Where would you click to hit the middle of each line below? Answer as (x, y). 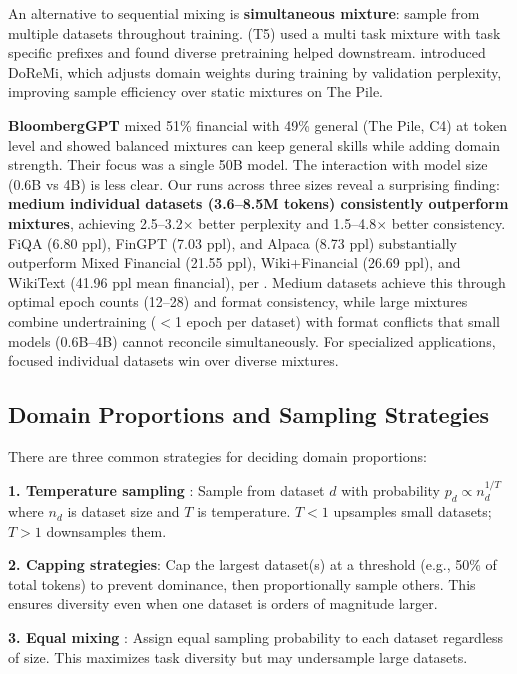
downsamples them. (106, 530)
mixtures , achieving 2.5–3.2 (95, 222)
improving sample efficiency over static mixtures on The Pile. (196, 91)
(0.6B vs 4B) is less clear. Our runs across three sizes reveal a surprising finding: (254, 183)
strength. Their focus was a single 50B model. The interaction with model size (248, 164)
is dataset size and (123, 511)
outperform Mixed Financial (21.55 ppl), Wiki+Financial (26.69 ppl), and (234, 262)
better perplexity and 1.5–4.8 (287, 222)
